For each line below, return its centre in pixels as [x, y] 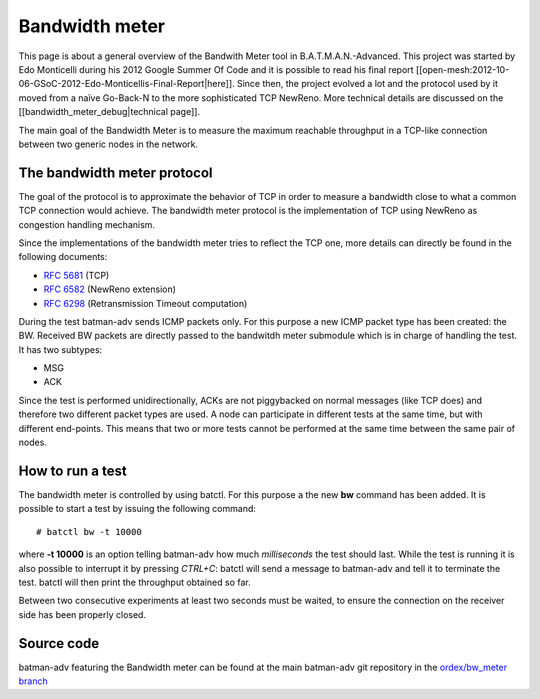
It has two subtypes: [60, 349]
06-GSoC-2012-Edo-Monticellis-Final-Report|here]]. [126, 84]
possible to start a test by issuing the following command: [137, 509]
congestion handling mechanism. [86, 224]
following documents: [63, 257]
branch [33, 681]
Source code [59, 643]
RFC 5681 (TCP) [76, 275]
